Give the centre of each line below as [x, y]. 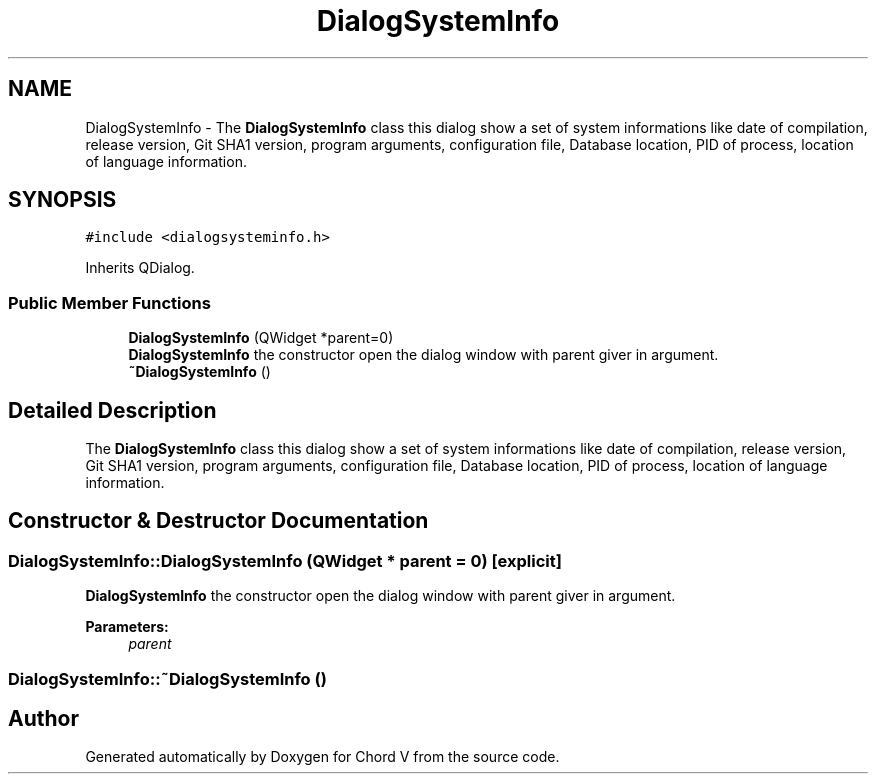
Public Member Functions [109, 302]
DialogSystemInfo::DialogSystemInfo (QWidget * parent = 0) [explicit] [285, 560]
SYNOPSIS [62, 200]
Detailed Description [112, 410]
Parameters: [127, 627]
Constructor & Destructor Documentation [218, 521]
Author [43, 719]
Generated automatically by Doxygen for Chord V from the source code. [322, 757]
